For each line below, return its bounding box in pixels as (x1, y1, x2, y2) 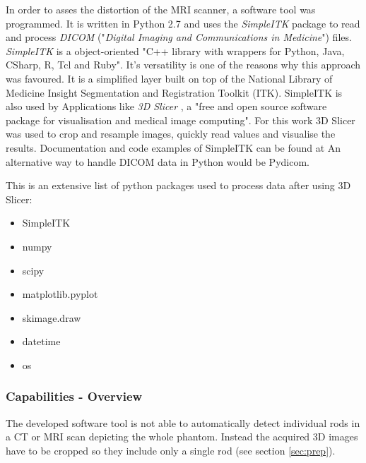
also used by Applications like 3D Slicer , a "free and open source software (6, 99, 327, 114)
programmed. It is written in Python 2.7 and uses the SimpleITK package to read (6, 16, 360, 30)
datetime (22, 334, 61, 349)
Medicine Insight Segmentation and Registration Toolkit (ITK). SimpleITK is (6, 85, 343, 100)
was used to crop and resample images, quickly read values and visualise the (6, 126, 336, 141)
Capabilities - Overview (6, 387, 143, 405)
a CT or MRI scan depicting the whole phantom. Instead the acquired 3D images (6, 429, 358, 444)
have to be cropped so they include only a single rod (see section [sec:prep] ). (6, 443, 336, 457)
